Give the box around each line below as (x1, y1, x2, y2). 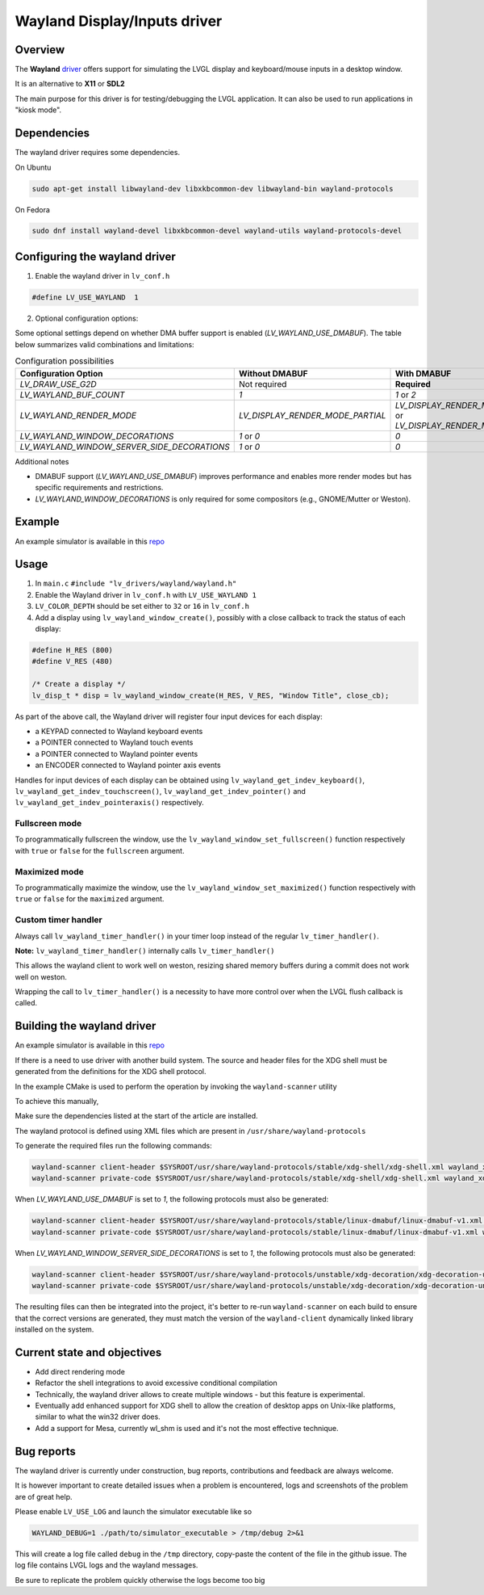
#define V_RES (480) (31, 657, 113, 666)
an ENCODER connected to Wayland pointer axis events (35, 760, 221, 770)
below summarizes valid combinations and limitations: (15, 339, 194, 349)
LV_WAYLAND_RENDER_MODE (19, 409, 137, 421)
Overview (15, 43, 65, 57)
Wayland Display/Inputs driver (15, 12, 223, 30)
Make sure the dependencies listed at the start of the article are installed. (15, 1111, 258, 1121)
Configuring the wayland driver (15, 250, 177, 263)
